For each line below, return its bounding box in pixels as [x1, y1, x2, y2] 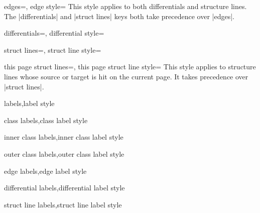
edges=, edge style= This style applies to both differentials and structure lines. [4, 1, 247, 11]
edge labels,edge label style [4, 165, 87, 176]
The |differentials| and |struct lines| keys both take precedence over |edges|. [4, 11, 235, 21]
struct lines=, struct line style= [4, 44, 101, 55]
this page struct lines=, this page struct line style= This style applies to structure [4, 61, 256, 72]
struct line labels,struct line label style [4, 199, 122, 209]
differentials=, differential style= [4, 28, 104, 38]
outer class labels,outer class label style [4, 148, 124, 159]
